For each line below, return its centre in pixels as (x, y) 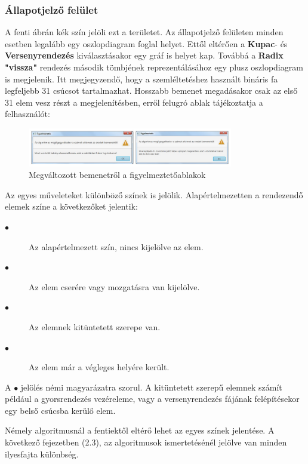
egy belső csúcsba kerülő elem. (60, 410)
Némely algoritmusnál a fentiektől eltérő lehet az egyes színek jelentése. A (140, 430)
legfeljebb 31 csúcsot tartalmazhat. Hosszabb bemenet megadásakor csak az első (151, 90)
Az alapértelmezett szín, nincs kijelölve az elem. (116, 246)
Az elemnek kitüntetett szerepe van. (95, 326)
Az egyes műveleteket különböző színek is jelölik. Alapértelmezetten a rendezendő (154, 194)
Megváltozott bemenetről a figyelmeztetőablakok (117, 175)
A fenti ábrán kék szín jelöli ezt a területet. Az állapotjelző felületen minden (144, 32)
